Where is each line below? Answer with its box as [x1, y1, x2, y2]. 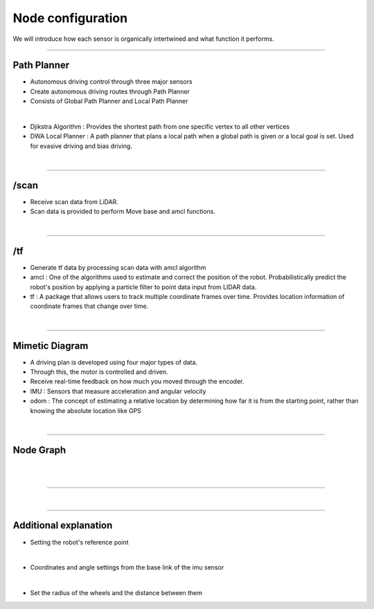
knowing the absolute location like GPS [30, 406, 142, 415]
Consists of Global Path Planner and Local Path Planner [30, 97, 188, 105]
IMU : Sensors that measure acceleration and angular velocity [30, 387, 207, 395]
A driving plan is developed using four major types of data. [30, 358, 197, 366]
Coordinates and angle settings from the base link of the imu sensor [30, 563, 224, 572]
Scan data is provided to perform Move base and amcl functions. [30, 208, 216, 216]
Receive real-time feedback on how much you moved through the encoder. [30, 377, 244, 385]
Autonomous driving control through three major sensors [30, 78, 193, 86]
